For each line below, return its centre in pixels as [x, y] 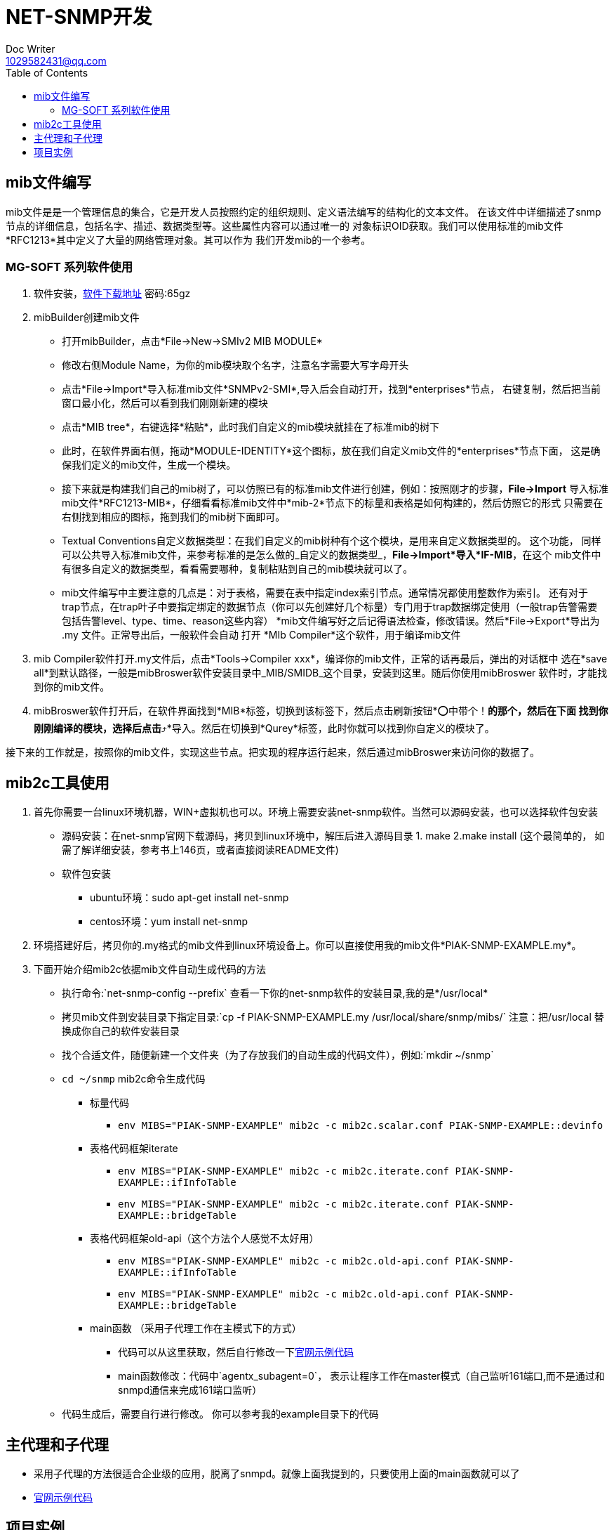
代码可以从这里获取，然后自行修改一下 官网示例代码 [236, 1352]
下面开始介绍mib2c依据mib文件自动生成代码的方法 [150, 969]
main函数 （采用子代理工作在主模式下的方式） [196, 1328]
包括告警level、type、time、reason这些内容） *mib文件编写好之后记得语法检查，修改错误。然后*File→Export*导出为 [331, 621]
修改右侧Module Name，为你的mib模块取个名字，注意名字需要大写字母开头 [235, 365]
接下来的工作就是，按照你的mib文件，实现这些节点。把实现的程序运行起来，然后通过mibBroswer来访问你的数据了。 [273, 752]
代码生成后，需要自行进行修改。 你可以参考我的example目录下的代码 [220, 1414]
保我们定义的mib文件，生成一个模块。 [149, 465]
